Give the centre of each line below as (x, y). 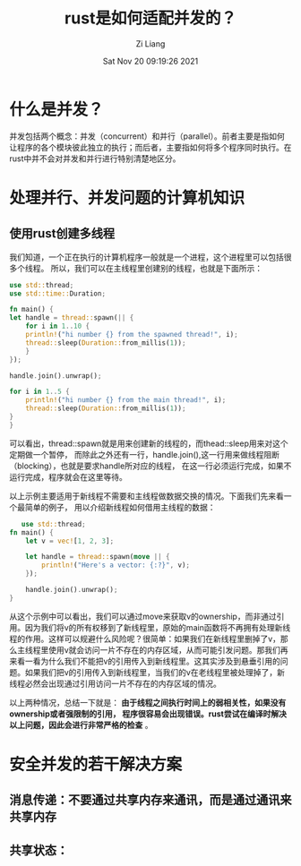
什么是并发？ (57, 109)
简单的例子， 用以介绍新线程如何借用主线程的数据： (120, 507)
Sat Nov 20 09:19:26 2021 (150, 61)
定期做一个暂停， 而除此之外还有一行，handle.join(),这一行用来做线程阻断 (145, 454)
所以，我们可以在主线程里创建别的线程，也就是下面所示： (156, 268)
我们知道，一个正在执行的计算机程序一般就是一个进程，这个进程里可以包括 (146, 257)
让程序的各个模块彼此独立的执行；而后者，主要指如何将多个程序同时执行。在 (150, 147)
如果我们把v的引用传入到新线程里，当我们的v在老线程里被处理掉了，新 (155, 672)
